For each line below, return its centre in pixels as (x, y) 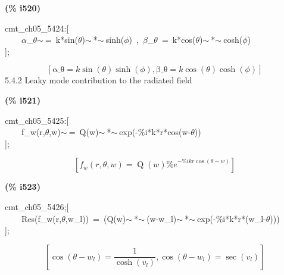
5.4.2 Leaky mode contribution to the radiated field (99, 80)
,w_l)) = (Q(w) (96, 218)
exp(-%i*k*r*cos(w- (155, 132)
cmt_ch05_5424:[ (37, 28)
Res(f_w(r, (41, 218)
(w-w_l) (162, 218)
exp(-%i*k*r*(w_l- (232, 218)
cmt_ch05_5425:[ (37, 120)
